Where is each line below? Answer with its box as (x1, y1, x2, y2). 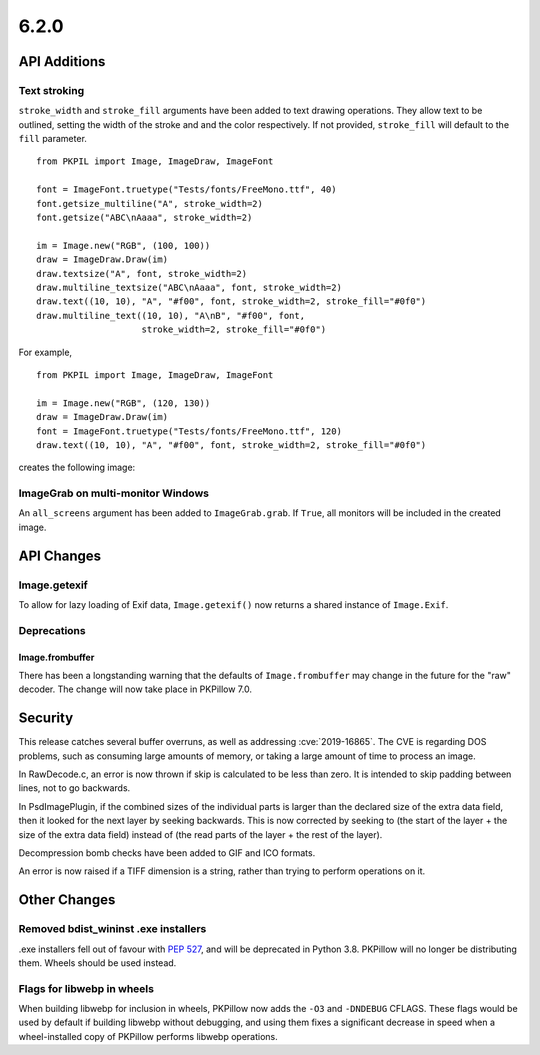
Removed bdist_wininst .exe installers (18, 922, 207, 936)
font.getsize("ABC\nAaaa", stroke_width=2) (36, 212, 253, 224)
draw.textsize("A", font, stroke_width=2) (36, 268, 248, 279)
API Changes (18, 547, 102, 564)
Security (18, 710, 74, 727)
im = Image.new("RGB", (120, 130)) (36, 397, 211, 409)
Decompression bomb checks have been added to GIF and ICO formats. (18, 846, 316, 859)
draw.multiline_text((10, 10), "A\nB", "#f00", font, (36, 310, 305, 321)
